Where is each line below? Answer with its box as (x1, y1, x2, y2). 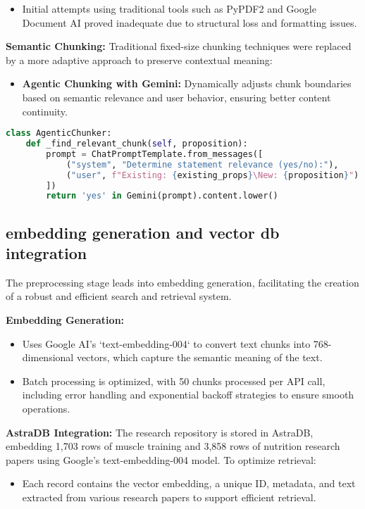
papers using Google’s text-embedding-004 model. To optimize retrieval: (6, 452, 316, 467)
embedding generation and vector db (6, 221, 280, 243)
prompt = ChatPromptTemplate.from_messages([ (46, 149, 264, 159)
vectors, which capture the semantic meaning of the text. (76, 350, 323, 365)
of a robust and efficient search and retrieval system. (6, 289, 232, 303)
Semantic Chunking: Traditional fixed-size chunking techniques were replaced (6, 39, 352, 54)
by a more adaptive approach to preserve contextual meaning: (6, 52, 273, 67)
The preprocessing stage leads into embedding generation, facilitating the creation (6, 275, 359, 289)
